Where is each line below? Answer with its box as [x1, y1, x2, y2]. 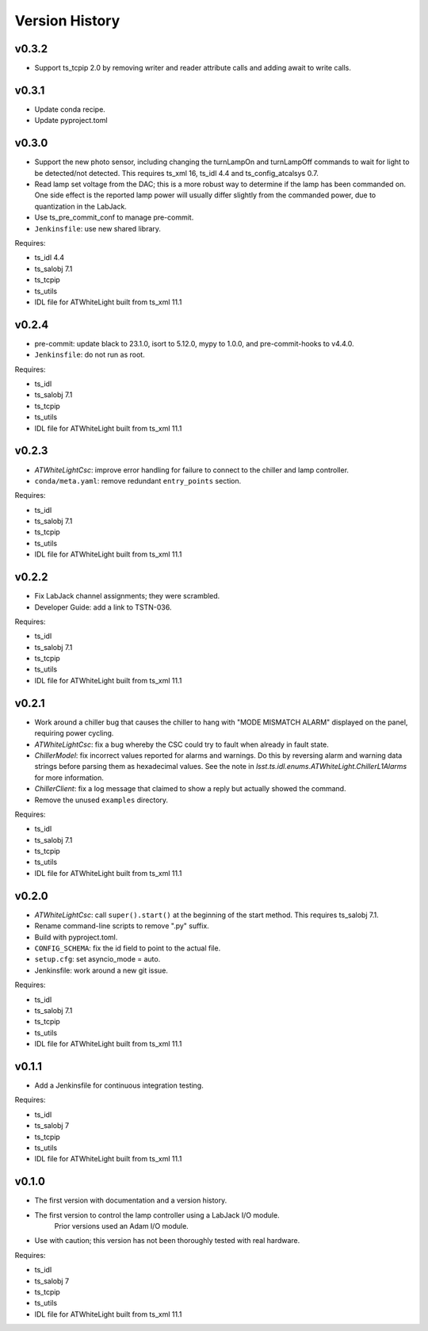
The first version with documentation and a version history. [34, 1195, 227, 1205]
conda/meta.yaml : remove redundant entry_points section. [34, 476, 242, 485]
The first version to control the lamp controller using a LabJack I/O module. [34, 1210, 281, 1220]
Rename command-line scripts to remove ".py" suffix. [34, 921, 209, 931]
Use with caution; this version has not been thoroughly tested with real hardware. [34, 1236, 300, 1245]
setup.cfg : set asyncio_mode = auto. [34, 954, 161, 964]
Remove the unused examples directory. [34, 795, 169, 805]
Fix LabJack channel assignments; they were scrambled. [34, 591, 220, 601]
